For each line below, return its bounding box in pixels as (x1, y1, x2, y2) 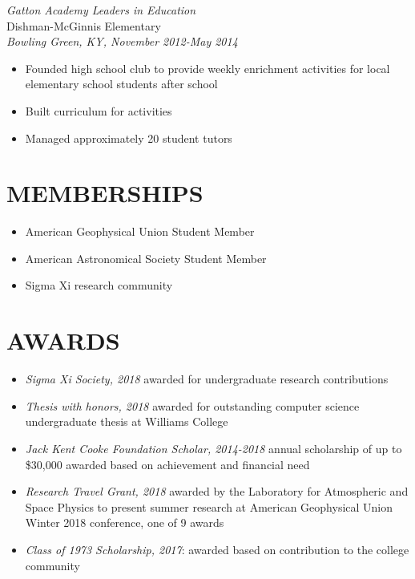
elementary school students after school (25, 75, 218, 92)
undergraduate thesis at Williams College (25, 413, 228, 430)
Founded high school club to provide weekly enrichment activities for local (25, 59, 390, 76)
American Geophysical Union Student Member (25, 223, 255, 240)
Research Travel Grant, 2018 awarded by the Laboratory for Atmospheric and (25, 483, 409, 500)
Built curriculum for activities (25, 102, 172, 119)
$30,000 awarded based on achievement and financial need (25, 456, 310, 472)
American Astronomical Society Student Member (25, 249, 267, 266)
